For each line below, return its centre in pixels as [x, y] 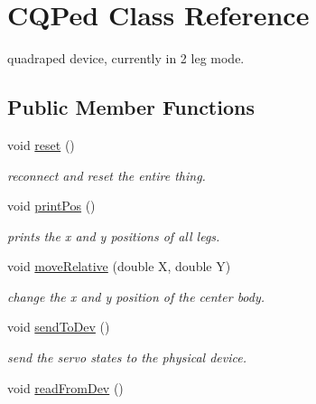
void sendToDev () [59, 327]
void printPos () [51, 206]
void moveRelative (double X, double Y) [119, 266]
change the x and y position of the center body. [136, 296]
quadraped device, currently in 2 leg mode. [126, 58]
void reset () [41, 144]
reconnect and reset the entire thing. [107, 175]
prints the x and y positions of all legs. [114, 235]
